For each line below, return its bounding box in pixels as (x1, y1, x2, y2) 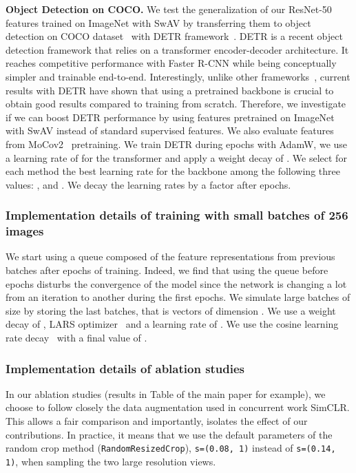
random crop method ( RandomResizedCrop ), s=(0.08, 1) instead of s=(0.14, (6, 441, 336, 455)
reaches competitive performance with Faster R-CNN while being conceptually (6, 56, 337, 70)
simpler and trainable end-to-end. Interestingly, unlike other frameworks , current (6, 69, 350, 83)
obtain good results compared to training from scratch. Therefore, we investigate (6, 96, 346, 111)
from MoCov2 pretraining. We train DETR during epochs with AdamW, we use (6, 136, 348, 151)
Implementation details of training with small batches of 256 (6, 207, 348, 224)
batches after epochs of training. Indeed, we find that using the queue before (6, 263, 328, 277)
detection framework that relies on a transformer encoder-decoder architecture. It (6, 42, 349, 56)
